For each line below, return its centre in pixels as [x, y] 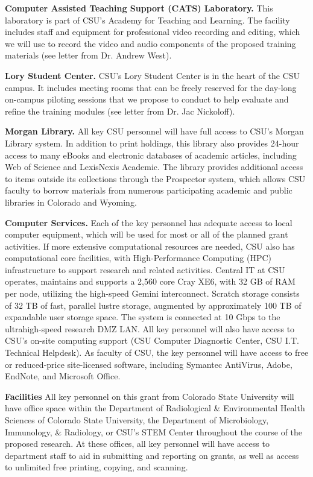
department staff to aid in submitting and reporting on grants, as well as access [152, 455]
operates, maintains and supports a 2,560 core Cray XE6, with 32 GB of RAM [150, 281]
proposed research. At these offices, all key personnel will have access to [137, 444]
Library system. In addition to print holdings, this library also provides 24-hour [152, 143]
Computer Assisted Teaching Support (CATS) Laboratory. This [139, 8]
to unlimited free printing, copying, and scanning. [96, 467]
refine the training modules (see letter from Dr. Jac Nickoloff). [120, 111]
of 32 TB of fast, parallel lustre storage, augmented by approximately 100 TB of [153, 305]
